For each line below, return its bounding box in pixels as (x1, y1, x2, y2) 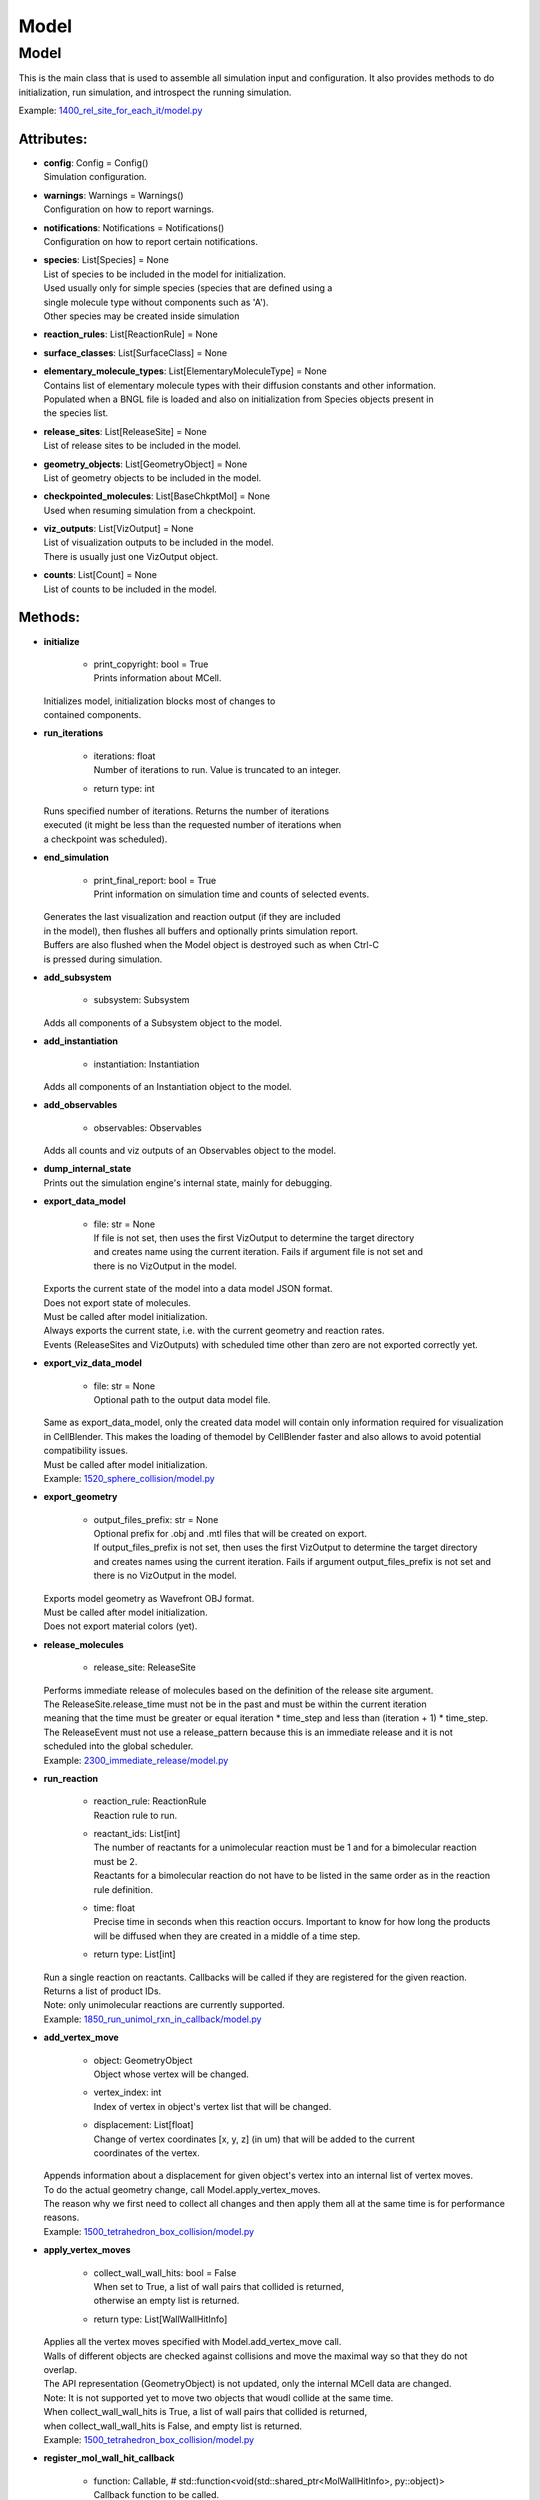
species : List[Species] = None (43, 254, 169, 266)
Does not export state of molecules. (43, 1296, 192, 1309)
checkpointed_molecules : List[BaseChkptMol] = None (43, 490, 270, 502)
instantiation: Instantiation (93, 1058, 200, 1070)
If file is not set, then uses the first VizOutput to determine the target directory (93, 1232, 415, 1244)
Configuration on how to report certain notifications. (43, 236, 259, 248)
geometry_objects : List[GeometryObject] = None (43, 458, 248, 470)
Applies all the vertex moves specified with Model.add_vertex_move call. (43, 2336, 342, 2348)
